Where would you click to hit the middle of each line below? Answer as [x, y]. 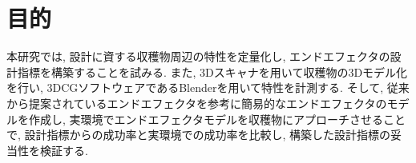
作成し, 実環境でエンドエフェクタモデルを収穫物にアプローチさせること [217, 119]
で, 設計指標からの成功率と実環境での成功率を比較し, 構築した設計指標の [199, 135]
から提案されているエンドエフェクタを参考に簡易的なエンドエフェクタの [197, 103]
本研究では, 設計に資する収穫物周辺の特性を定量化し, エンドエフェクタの [198, 56]
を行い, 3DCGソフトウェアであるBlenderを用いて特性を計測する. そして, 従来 [208, 87]
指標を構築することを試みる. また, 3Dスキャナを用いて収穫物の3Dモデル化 [212, 72]
